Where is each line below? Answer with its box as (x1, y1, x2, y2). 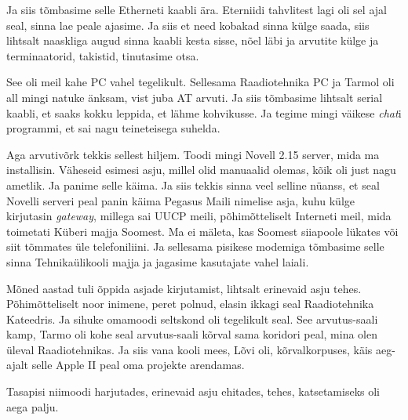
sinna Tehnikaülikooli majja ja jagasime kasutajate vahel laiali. (6, 253, 309, 270)
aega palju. (6, 398, 59, 415)
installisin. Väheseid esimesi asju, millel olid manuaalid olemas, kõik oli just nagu (6, 161, 396, 178)
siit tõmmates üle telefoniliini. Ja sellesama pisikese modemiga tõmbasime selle (6, 238, 384, 255)
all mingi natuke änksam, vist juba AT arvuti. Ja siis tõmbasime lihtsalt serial (6, 89, 383, 105)
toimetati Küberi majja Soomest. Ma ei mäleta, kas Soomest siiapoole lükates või (6, 223, 399, 239)
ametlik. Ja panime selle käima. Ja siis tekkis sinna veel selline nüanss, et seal (6, 176, 380, 193)
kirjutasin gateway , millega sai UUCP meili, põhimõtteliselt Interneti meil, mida (6, 208, 392, 224)
